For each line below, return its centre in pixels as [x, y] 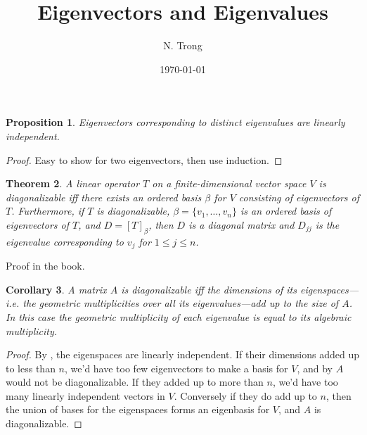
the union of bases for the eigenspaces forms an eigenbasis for [138, 409]
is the [327, 224]
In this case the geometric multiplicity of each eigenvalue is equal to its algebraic [179, 316]
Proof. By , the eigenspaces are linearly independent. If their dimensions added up [183, 354]
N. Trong [183, 45]
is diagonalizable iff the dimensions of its [209, 289]
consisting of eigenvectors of [299, 197]
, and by [315, 368]
